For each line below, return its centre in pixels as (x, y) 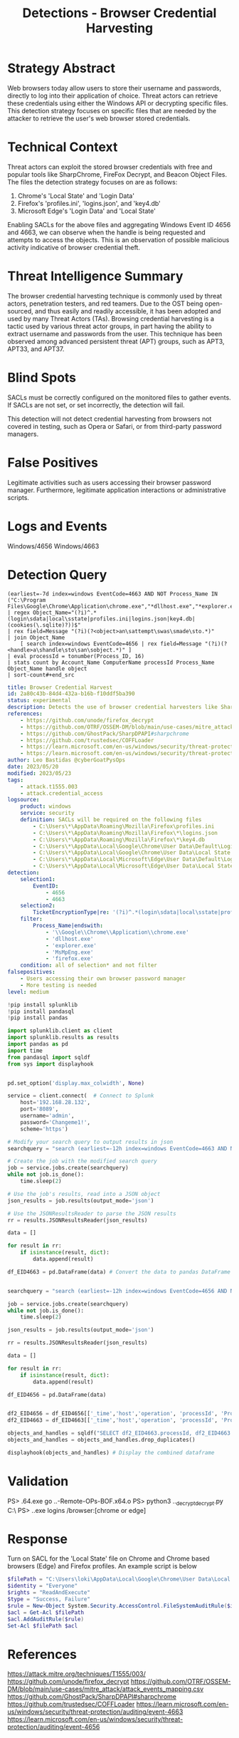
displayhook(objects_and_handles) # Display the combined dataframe (111, 1452)
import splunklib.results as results (63, 1038)
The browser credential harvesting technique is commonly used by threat (115, 296)
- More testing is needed (59, 985)
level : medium (28, 992)
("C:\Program (27, 600)
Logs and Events (58, 526)
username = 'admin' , (47, 1116)
